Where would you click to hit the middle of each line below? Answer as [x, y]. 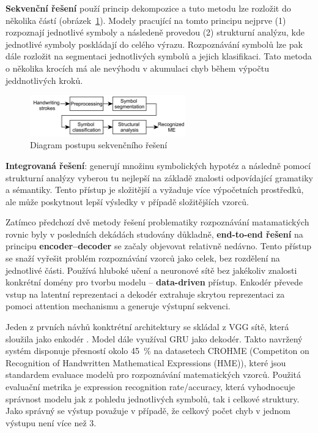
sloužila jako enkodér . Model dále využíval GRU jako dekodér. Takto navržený [154, 338]
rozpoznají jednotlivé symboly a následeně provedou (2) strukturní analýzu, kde [155, 32]
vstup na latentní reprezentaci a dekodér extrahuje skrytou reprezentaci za [145, 294]
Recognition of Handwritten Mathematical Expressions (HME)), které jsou [146, 362]
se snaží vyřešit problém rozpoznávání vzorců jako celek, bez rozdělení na [143, 258]
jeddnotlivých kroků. [44, 80]
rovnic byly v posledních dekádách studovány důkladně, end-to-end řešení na [154, 234]
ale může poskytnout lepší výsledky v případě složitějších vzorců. [127, 201]
